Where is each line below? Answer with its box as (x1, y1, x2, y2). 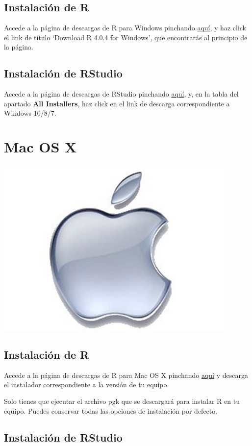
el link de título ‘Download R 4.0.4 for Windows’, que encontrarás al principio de (4, 32, 248, 42)
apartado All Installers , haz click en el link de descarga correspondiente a (4, 98, 230, 108)
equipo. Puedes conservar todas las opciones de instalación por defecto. (4, 405, 218, 416)
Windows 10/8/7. (4, 108, 56, 118)
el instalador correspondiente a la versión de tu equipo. (4, 379, 169, 390)
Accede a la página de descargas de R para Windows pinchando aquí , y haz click (4, 23, 246, 33)
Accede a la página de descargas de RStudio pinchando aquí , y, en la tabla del (4, 89, 239, 99)
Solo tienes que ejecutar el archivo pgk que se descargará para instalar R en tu (4, 396, 240, 406)
